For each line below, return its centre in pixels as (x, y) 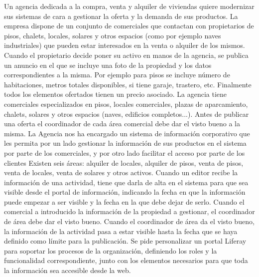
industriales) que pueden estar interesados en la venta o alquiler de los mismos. (125, 45)
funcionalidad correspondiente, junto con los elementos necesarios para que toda (126, 260)
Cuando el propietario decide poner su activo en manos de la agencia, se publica (126, 55)
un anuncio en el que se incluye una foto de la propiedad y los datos (108, 65)
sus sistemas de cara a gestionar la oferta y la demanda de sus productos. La (121, 16)
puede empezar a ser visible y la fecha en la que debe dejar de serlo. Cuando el (124, 201)
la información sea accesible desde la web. (67, 270)
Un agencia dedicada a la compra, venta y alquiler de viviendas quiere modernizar (129, 6)
